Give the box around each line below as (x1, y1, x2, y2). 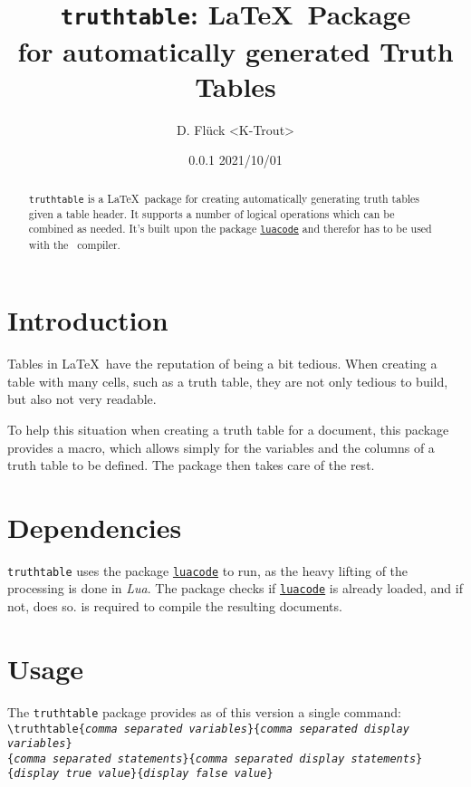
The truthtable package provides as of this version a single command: (7, 702, 401, 721)
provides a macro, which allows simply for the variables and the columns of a (7, 437, 435, 456)
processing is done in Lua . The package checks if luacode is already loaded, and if (7, 579, 463, 598)
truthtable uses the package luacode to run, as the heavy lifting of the (7, 561, 409, 580)
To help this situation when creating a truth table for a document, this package (7, 419, 449, 438)
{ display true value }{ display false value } (7, 767, 274, 781)
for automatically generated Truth (17, 32, 454, 69)
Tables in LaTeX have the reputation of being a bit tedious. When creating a (7, 354, 437, 373)
